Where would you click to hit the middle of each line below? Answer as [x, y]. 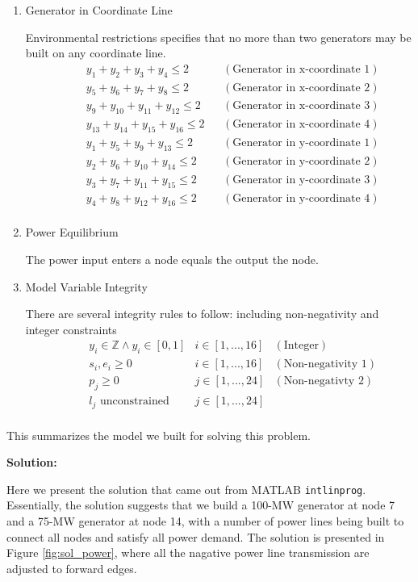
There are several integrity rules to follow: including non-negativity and [202, 314]
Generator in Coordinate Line [99, 10]
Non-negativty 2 [324, 381]
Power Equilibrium [72, 232]
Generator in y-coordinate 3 [301, 180]
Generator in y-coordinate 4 [301, 198]
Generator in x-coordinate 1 [301, 69]
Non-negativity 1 [325, 364]
